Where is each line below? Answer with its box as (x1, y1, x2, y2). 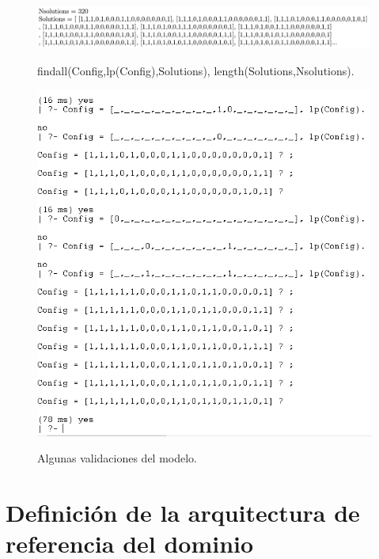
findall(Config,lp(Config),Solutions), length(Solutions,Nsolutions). (37, 63, 354, 78)
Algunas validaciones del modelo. (37, 450, 197, 466)
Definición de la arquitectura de (6, 496, 360, 528)
